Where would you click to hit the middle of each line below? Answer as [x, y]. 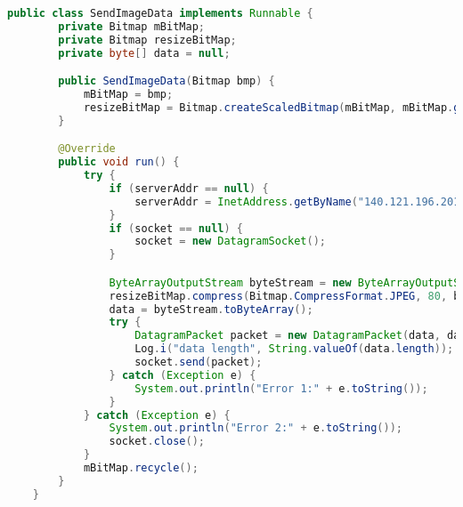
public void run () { [119, 162]
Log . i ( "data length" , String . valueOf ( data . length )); [294, 349]
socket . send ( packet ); [199, 362]
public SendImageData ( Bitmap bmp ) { [167, 81]
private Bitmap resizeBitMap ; [147, 40]
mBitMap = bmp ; [128, 95]
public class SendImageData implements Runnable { [160, 13]
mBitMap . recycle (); [141, 468]
